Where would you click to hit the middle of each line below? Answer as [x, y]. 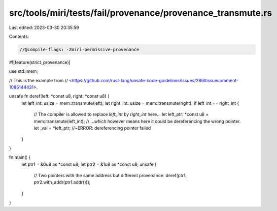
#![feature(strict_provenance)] [40, 62]
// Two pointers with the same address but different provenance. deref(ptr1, [110, 175]
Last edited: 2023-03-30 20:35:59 [44, 28]
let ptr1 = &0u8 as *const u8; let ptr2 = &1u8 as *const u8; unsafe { [89, 164]
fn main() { [20, 157]
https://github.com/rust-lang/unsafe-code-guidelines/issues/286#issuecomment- [155, 80]
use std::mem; [24, 71]
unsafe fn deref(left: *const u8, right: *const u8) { [59, 96]
